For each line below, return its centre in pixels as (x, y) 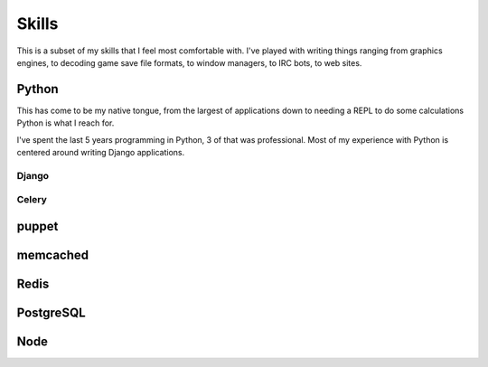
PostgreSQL (51, 313)
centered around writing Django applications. (101, 153)
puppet (38, 226)
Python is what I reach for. (66, 123)
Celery (32, 200)
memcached (53, 254)
